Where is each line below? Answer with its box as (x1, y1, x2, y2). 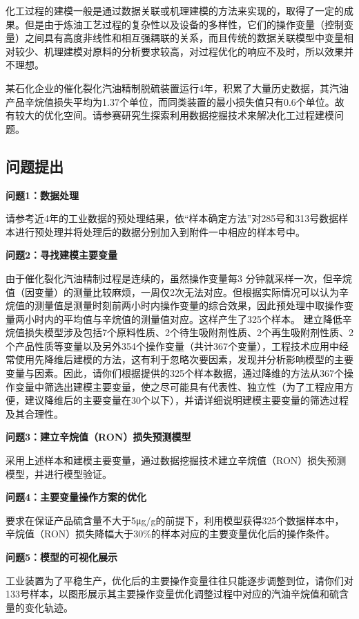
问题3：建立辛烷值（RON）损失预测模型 (6, 429, 191, 444)
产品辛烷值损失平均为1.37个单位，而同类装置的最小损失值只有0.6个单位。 (6, 94, 335, 109)
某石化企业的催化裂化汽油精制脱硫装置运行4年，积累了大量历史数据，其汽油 (6, 80, 349, 95)
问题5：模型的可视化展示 (6, 550, 118, 564)
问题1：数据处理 (6, 187, 79, 202)
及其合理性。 (6, 406, 64, 421)
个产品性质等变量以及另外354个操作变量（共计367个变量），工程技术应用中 (6, 338, 339, 353)
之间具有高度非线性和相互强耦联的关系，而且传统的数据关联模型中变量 (24, 30, 344, 45)
